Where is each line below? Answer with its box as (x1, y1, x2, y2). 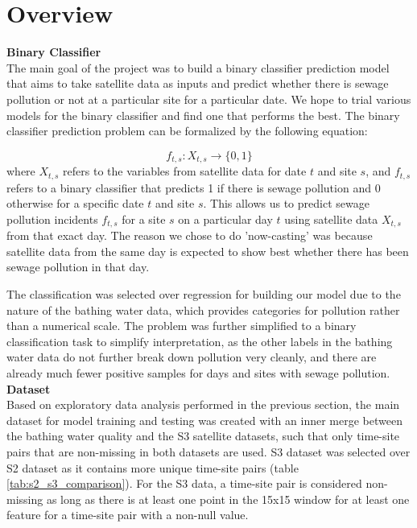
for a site (122, 210, 166, 227)
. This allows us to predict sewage (203, 195, 370, 212)
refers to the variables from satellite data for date (63, 163, 307, 179)
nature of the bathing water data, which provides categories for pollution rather (6, 301, 400, 318)
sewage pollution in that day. (6, 258, 150, 275)
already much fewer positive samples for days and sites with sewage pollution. (6, 364, 390, 381)
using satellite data (284, 210, 378, 227)
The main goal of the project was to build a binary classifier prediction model (6, 59, 390, 76)
